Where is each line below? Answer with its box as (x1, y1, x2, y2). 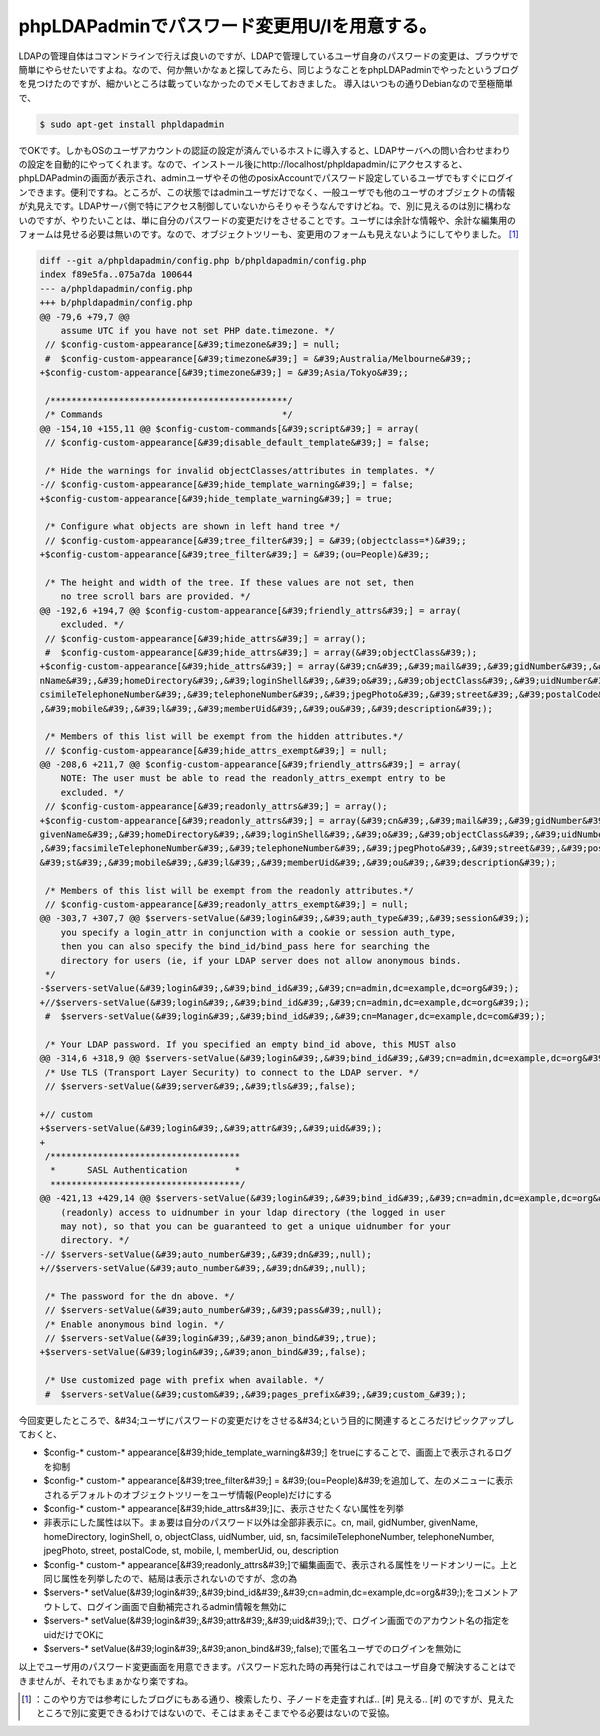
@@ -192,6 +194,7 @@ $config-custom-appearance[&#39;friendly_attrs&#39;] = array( (39, 605, 462, 616)
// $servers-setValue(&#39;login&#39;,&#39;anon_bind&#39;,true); (45, 1333, 378, 1344)
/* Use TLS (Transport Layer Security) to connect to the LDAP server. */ (45, 1066, 420, 1078)
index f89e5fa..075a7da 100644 (39, 269, 194, 280)
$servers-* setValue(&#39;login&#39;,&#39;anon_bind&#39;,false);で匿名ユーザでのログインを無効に (43, 1642, 462, 1654)
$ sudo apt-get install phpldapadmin (39, 118, 225, 130)
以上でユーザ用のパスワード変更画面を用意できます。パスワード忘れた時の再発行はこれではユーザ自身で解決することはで (18, 1661, 517, 1673)
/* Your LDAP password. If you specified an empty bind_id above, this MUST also (45, 1038, 457, 1050)
